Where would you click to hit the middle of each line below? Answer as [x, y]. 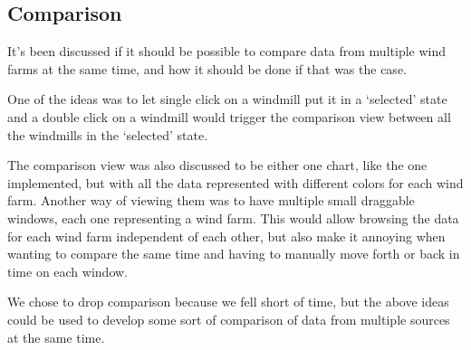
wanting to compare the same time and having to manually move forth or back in [234, 254]
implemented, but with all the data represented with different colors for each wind [235, 182]
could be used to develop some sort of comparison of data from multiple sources [229, 319]
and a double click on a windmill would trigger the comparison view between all [229, 116]
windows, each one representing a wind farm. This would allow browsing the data [233, 218]
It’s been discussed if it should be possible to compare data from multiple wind [227, 51]
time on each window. [67, 271]
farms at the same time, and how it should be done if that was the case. [207, 68]
